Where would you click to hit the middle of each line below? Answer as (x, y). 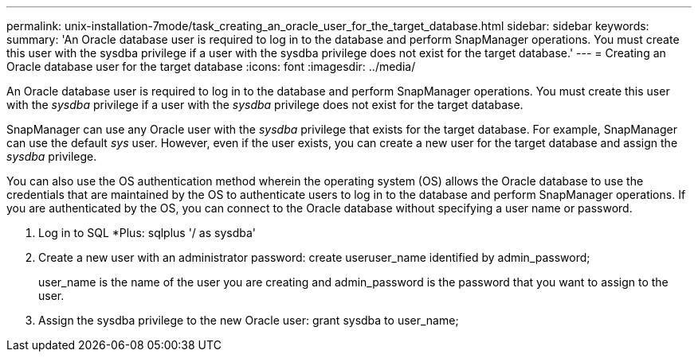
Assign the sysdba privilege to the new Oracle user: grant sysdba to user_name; (249, 320)
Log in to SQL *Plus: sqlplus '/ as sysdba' (147, 233)
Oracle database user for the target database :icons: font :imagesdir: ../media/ (211, 66)
